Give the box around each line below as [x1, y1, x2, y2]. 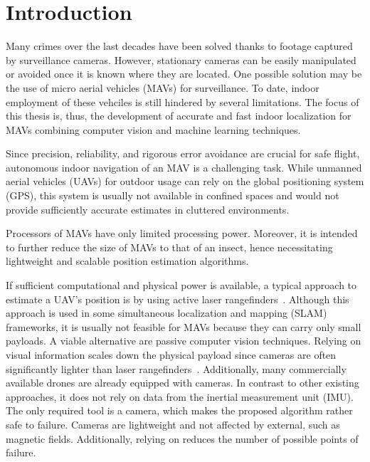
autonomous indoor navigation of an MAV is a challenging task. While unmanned [6, 159, 362, 174]
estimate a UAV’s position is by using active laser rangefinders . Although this [6, 291, 349, 306]
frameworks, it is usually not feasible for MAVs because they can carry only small [6, 319, 361, 334]
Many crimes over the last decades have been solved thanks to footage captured [6, 38, 353, 53]
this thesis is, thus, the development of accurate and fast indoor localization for [6, 108, 351, 123]
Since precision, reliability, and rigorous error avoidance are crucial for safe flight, [6, 146, 360, 161]
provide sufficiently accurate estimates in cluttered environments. [6, 201, 290, 216]
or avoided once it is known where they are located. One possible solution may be [6, 66, 362, 81]
